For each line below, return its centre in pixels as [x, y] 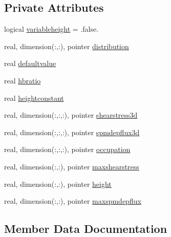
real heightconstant [34, 98]
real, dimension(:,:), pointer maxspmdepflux [73, 201]
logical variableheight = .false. [51, 29]
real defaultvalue [30, 63]
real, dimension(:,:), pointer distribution [67, 46]
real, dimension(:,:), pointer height [58, 184]
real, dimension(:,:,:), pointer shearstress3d [71, 115]
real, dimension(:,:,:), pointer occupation [67, 149]
